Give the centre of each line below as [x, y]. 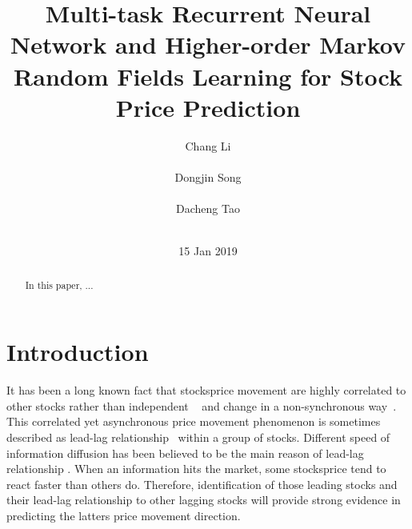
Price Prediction [208, 107]
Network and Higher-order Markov [208, 44]
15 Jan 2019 [208, 251]
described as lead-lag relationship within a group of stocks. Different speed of [198, 437]
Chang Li [208, 145]
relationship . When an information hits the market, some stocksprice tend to [196, 469]
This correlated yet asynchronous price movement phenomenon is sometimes [194, 421]
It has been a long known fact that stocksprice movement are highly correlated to [206, 390]
